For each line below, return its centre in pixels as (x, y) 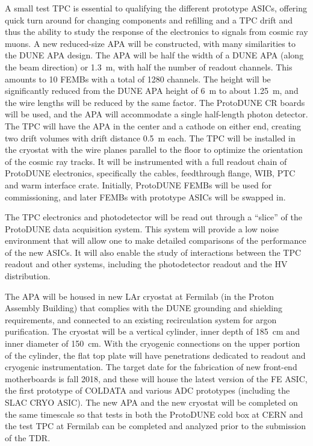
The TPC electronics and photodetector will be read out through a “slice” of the (153, 217)
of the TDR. (28, 437)
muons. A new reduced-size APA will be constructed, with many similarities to (150, 43)
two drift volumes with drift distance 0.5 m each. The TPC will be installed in (150, 138)
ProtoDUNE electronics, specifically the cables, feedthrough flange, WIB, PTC (150, 173)
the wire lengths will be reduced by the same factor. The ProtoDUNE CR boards (155, 102)
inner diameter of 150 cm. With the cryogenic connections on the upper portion (153, 343)
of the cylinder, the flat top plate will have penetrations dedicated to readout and (155, 355)
